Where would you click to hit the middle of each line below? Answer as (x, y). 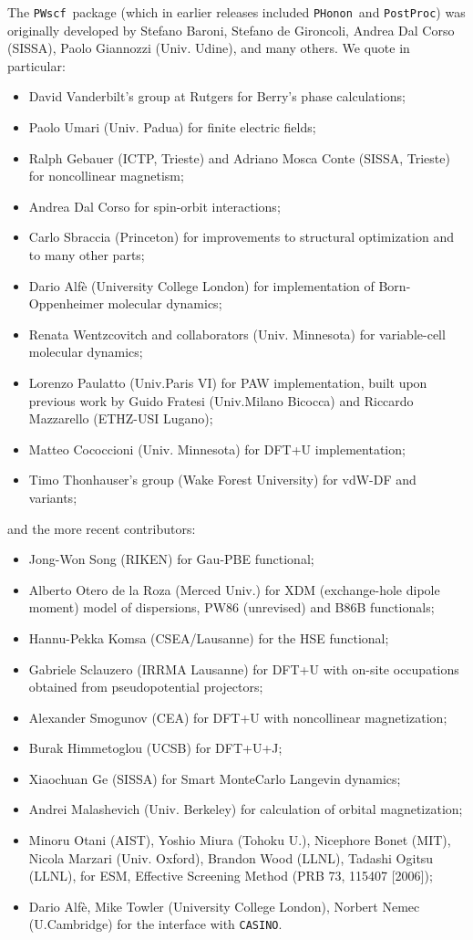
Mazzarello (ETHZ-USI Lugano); (121, 418)
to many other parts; (87, 255)
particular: (36, 65)
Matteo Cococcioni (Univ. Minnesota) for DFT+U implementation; (217, 449)
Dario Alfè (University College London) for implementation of (201, 285)
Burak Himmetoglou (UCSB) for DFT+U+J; (155, 748)
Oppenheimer (66, 303)
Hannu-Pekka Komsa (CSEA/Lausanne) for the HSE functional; (209, 637)
